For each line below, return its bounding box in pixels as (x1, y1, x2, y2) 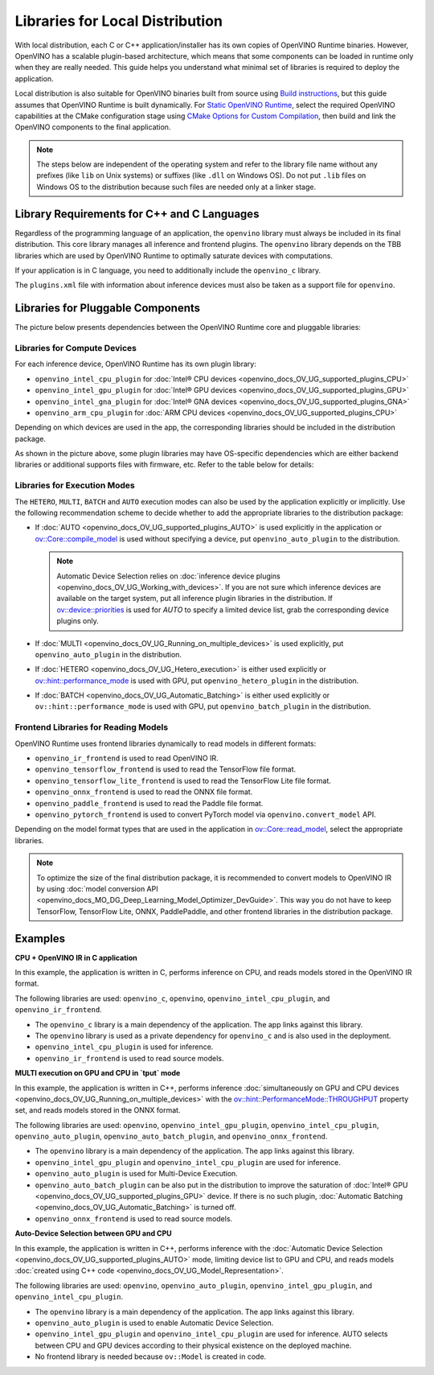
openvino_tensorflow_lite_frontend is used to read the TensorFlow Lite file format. (35, 776, 331, 785)
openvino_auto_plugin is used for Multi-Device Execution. (35, 1169, 239, 1179)
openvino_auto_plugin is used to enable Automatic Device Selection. (35, 1318, 274, 1328)
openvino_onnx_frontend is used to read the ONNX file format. (35, 787, 253, 797)
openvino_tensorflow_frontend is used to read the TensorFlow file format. (35, 764, 297, 774)
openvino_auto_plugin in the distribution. (35, 649, 182, 659)
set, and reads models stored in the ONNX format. (14, 1105, 181, 1115)
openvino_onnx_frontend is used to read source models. (35, 1213, 233, 1223)
